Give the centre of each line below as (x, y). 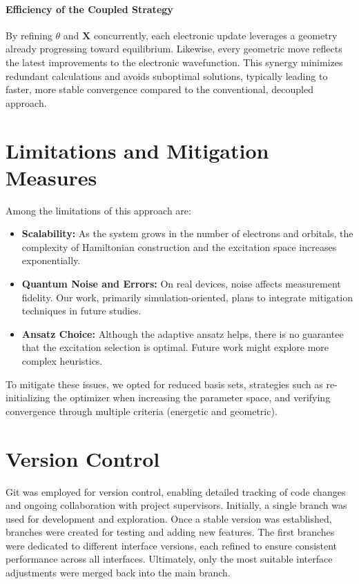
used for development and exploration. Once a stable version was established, (169, 518)
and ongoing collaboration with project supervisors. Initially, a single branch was (176, 505)
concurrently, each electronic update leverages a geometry (215, 35)
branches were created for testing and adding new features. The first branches (170, 532)
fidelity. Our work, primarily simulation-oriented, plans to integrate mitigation (187, 297)
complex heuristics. (62, 361)
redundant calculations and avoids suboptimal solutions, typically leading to (167, 75)
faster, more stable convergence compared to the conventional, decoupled (159, 89)
